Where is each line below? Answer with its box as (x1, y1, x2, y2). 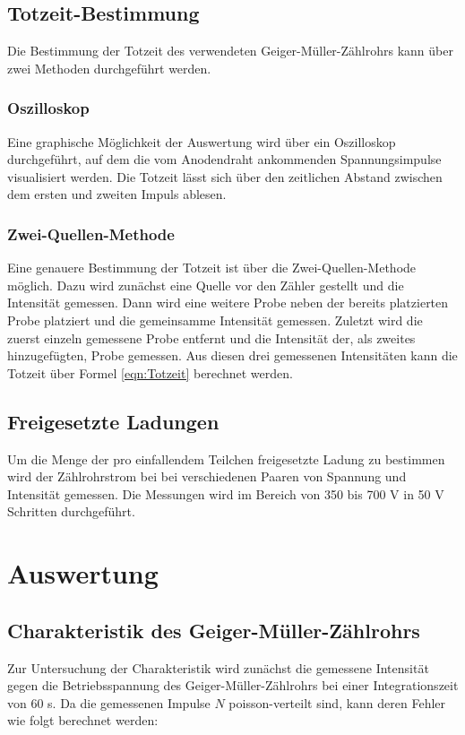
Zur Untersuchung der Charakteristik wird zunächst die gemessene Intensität (7, 658, 429, 677)
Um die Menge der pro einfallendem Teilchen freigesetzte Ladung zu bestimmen (7, 449, 445, 468)
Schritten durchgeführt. (7, 502, 135, 521)
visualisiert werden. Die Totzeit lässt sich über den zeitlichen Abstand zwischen (7, 167, 443, 186)
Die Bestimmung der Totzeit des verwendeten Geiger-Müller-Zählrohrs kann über (7, 41, 453, 60)
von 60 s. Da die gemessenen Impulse (7, 693, 211, 712)
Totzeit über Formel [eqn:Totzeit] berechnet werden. (7, 363, 293, 382)
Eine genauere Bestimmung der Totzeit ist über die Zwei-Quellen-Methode (7, 258, 417, 277)
